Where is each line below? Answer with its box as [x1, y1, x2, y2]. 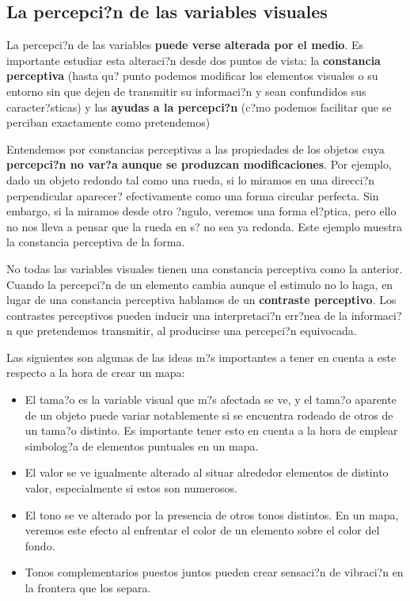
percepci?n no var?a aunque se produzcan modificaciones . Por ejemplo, [6, 156, 392, 173]
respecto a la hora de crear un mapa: [6, 364, 185, 381]
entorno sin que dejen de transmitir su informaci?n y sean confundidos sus [6, 82, 366, 99]
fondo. [25, 537, 55, 553]
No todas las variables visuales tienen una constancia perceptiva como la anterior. [6, 260, 403, 276]
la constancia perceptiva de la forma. [6, 234, 185, 250]
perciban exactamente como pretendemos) [6, 114, 211, 131]
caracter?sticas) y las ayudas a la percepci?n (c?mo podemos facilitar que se [6, 98, 392, 115]
